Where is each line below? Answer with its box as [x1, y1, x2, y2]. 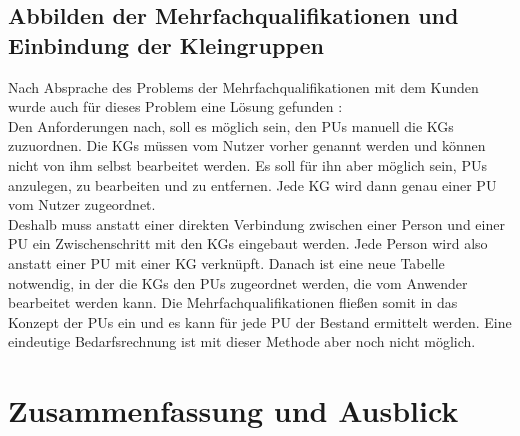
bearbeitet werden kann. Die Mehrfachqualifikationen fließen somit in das [8, 292, 458, 313]
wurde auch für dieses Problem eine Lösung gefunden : [8, 96, 343, 117]
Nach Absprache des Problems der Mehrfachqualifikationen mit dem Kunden [8, 76, 479, 97]
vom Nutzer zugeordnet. [8, 194, 156, 215]
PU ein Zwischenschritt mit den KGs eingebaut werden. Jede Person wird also [8, 233, 488, 254]
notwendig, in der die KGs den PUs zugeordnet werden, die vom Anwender [8, 272, 468, 293]
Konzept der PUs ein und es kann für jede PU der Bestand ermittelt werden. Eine [8, 311, 512, 332]
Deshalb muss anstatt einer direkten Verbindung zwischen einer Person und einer [8, 213, 505, 234]
